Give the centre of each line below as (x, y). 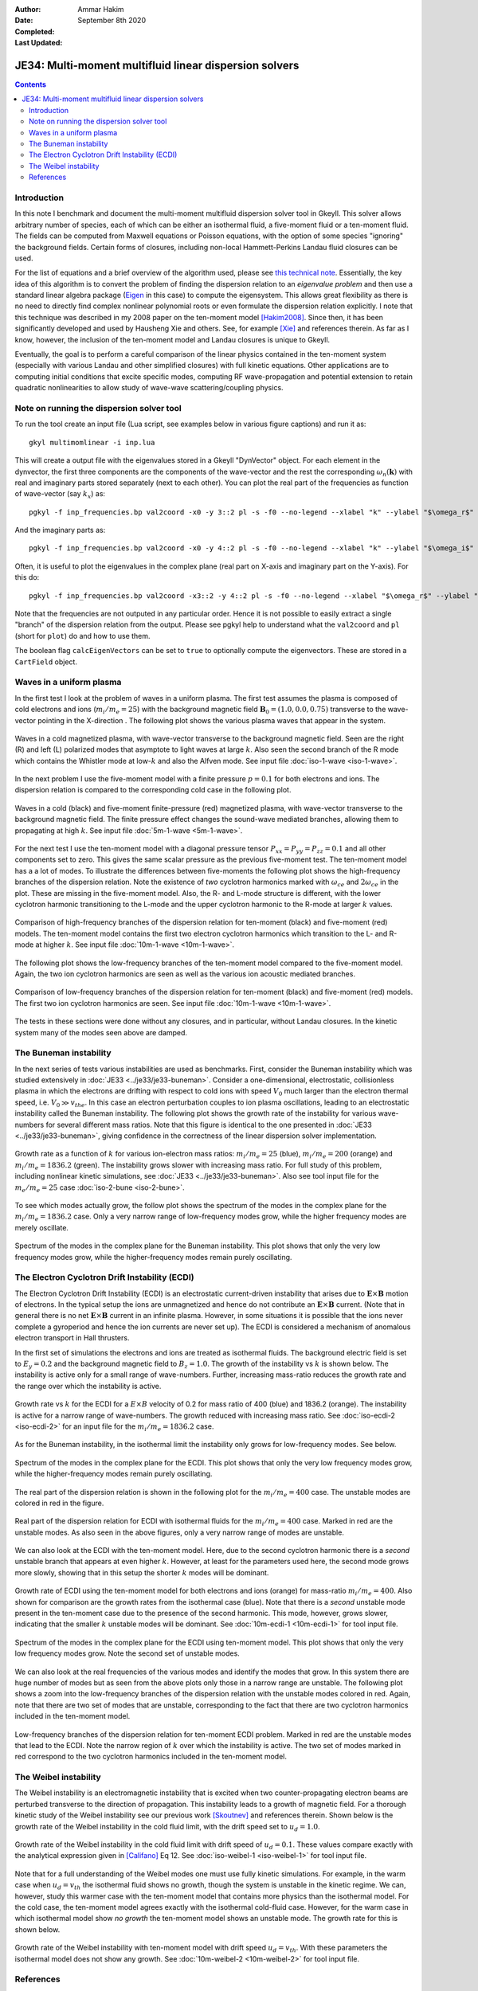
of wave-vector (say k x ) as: (60, 495)
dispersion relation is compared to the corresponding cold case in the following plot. (153, 790)
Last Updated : (39, 43)
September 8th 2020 (112, 21)
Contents (31, 84)
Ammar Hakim (101, 9)
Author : (28, 9)
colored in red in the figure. (59, 1503)
